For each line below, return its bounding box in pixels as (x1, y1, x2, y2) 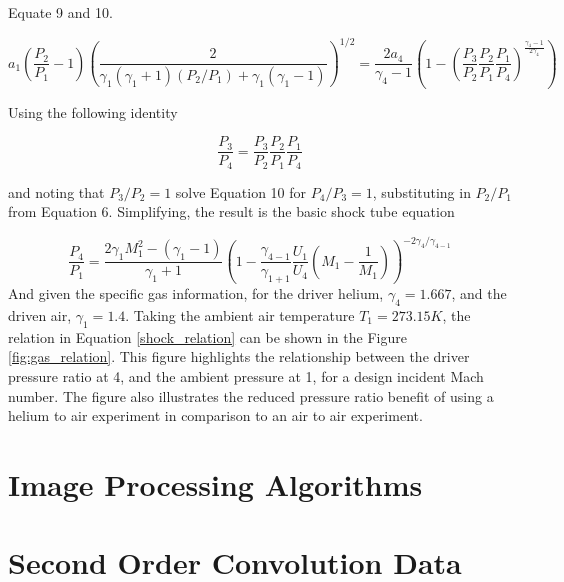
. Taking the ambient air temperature (125, 304, 355, 325)
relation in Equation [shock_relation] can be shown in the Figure (8, 326, 407, 347)
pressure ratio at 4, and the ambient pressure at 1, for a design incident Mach (8, 365, 484, 386)
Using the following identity (8, 101, 178, 122)
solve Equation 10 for (175, 181, 307, 202)
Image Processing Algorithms (8, 463, 423, 504)
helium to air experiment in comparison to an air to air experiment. (8, 405, 423, 426)
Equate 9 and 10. (8, 2, 113, 22)
